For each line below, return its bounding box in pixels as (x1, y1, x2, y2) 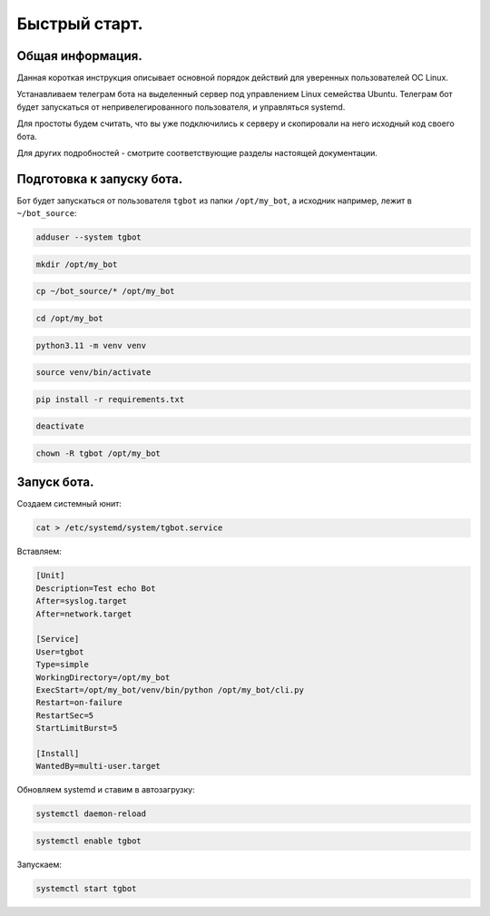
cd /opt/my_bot (35, 313, 103, 324)
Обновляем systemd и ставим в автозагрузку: (16, 784, 195, 795)
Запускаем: (16, 859, 63, 870)
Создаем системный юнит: (16, 498, 122, 509)
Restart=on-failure (35, 697, 122, 708)
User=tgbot (35, 646, 84, 657)
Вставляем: (16, 546, 63, 557)
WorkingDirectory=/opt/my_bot (35, 672, 171, 683)
